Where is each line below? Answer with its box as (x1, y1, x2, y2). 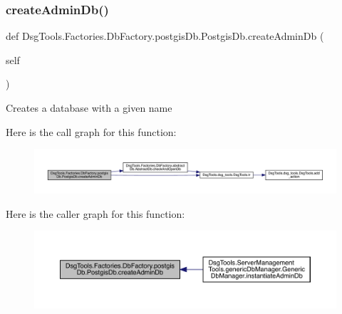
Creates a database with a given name (6, 100, 172, 115)
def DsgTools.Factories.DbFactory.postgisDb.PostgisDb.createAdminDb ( (6, 28, 324, 43)
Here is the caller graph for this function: (6, 206, 185, 221)
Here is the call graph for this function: (6, 124, 177, 139)
